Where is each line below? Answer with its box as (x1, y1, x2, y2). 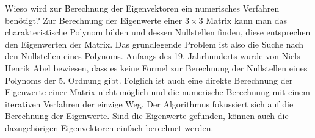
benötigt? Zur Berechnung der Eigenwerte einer (5, 13, 183, 26)
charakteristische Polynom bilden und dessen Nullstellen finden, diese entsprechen (5, 26, 311, 38)
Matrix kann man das (206, 13, 287, 26)
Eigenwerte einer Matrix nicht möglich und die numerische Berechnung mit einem (5, 85, 310, 98)
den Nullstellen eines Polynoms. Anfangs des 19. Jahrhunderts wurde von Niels (5, 49, 300, 62)
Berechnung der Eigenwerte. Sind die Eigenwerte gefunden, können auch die (5, 109, 289, 122)
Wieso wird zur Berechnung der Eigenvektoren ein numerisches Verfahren (5, 2, 280, 14)
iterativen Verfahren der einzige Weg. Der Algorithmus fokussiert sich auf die (5, 97, 294, 110)
